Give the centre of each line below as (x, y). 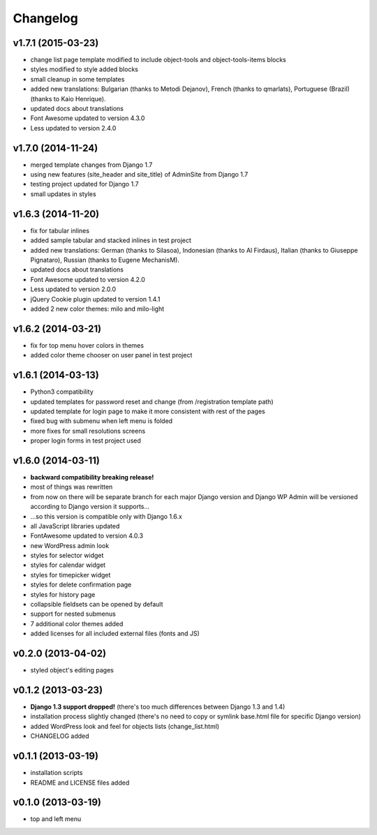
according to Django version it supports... (90, 507)
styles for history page (63, 594)
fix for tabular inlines (60, 230)
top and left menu (56, 819)
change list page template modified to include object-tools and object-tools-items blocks (158, 60)
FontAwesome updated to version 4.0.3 (87, 536)
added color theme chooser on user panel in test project (111, 355)
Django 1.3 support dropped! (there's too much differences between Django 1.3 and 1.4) (158, 707)
